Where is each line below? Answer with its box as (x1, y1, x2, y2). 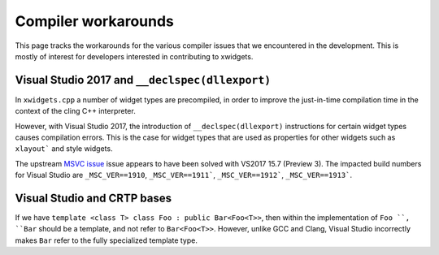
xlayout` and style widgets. (15, 144, 113, 153)
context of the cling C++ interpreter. (15, 106, 136, 116)
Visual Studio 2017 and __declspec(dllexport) (15, 73, 272, 87)
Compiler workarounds (15, 12, 174, 30)
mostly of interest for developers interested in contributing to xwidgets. (15, 51, 254, 61)
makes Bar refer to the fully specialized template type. (15, 236, 198, 245)
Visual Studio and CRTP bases (15, 192, 172, 205)
